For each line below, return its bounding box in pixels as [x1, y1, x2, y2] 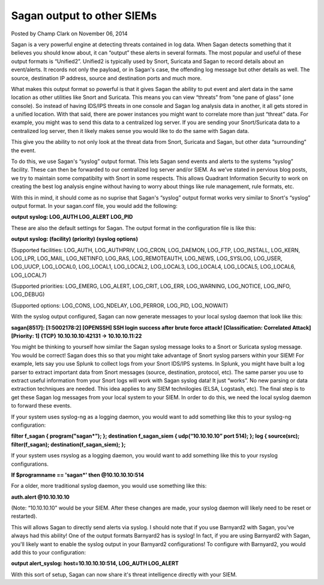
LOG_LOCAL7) [11, 272, 47, 279]
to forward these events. [11, 402, 72, 409]
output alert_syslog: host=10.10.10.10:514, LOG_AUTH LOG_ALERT [11, 560, 179, 567]
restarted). [11, 512, 37, 520]
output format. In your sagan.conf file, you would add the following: [11, 202, 178, 209]
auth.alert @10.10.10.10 [11, 493, 70, 500]
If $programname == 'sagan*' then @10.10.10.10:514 [11, 471, 145, 478]
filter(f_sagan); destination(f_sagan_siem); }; [11, 441, 126, 448]
